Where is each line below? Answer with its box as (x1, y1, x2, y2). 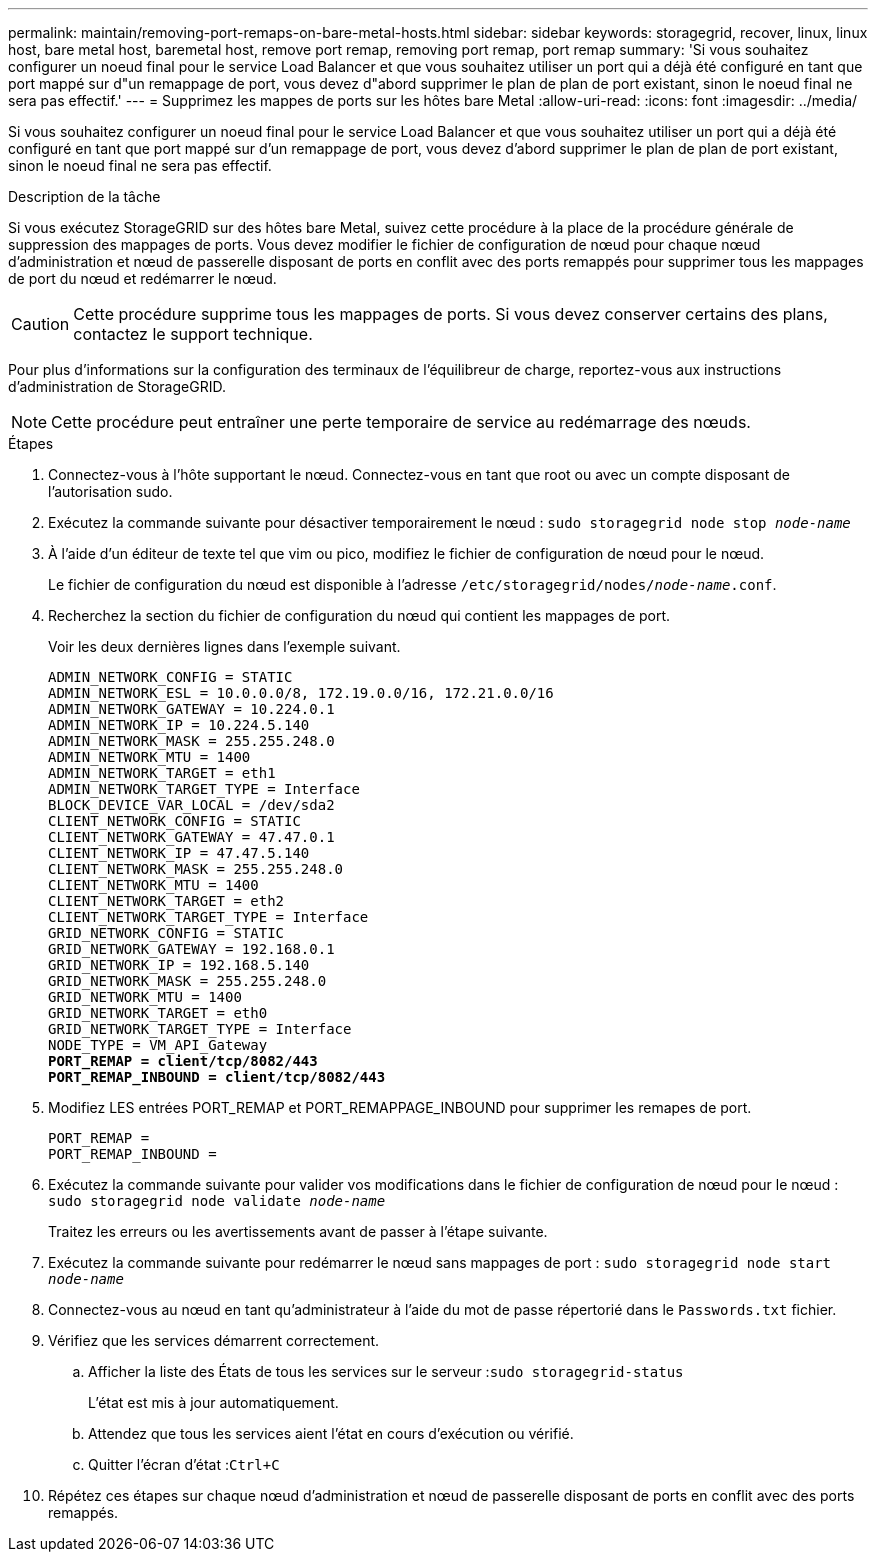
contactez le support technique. (73, 324, 313, 344)
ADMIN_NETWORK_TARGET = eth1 (48, 765, 276, 781)
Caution (11, 314, 70, 334)
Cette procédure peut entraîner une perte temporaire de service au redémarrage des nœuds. (51, 412, 751, 432)
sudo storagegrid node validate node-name (48, 1193, 386, 1209)
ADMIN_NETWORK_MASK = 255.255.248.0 (48, 733, 335, 749)
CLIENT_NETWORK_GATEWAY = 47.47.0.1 (48, 829, 335, 845)
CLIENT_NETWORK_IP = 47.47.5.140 (48, 845, 310, 861)
